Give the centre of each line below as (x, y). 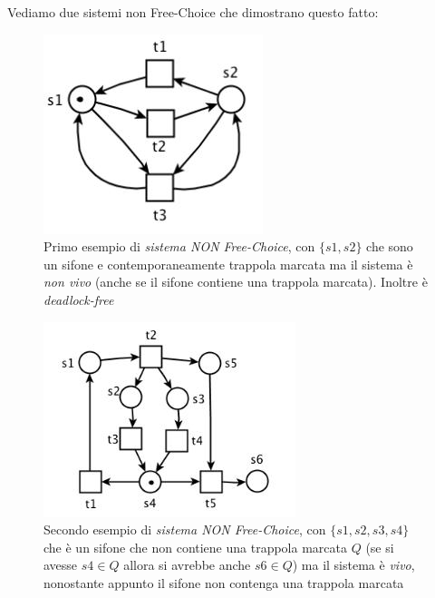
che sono (390, 246)
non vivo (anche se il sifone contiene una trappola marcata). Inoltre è (236, 282)
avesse (61, 565)
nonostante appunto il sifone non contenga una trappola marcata (224, 582)
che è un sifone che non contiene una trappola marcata (195, 547)
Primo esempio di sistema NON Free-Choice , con (179, 246)
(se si (380, 547)
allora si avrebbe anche (187, 565)
